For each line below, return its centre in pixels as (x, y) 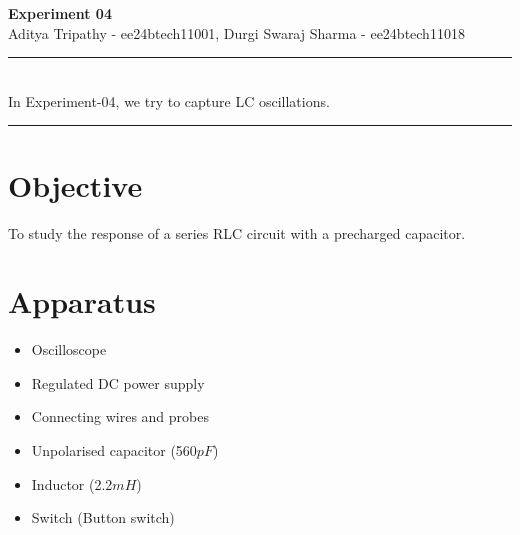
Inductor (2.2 (72, 483)
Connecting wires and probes (120, 416)
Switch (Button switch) (103, 517)
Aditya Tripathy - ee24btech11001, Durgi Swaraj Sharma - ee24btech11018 (236, 32)
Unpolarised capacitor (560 (114, 450)
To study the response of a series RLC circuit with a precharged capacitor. (237, 232)
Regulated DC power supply (118, 382)
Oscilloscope (69, 349)
